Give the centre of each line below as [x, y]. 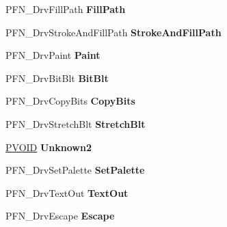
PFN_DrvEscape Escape [60, 216]
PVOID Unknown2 [49, 147]
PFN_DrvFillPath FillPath [66, 9]
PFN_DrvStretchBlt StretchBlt [76, 123]
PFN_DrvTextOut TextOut [67, 192]
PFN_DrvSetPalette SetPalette [75, 170]
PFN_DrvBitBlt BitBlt [57, 78]
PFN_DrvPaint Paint [53, 55]
